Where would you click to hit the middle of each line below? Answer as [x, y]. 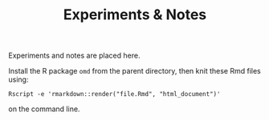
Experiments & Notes [135, 15]
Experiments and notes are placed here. [74, 56]
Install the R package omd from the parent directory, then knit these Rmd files [134, 71]
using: [18, 80]
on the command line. [44, 109]
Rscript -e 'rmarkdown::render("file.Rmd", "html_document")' [114, 94]
